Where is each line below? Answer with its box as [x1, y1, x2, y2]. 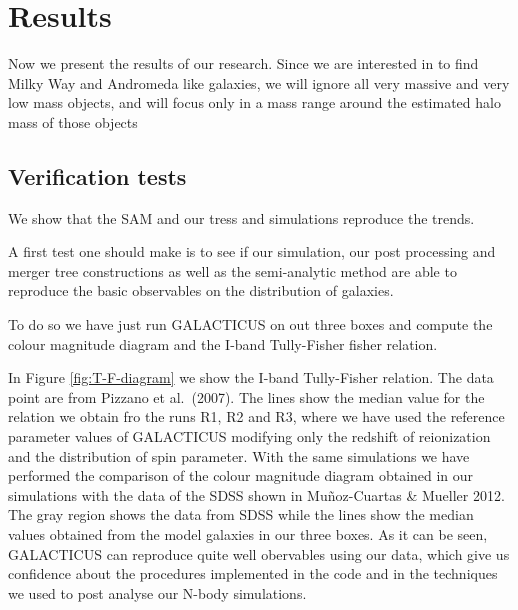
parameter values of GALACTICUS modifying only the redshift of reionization [8, 426, 491, 447]
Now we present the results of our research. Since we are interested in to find [8, 53, 479, 74]
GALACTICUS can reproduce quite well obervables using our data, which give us [8, 543, 510, 564]
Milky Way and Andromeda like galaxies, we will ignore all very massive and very [8, 72, 510, 93]
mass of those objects [8, 111, 138, 132]
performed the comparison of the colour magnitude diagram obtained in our [8, 465, 474, 486]
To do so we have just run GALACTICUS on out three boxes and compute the [8, 314, 493, 335]
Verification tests [8, 160, 187, 191]
